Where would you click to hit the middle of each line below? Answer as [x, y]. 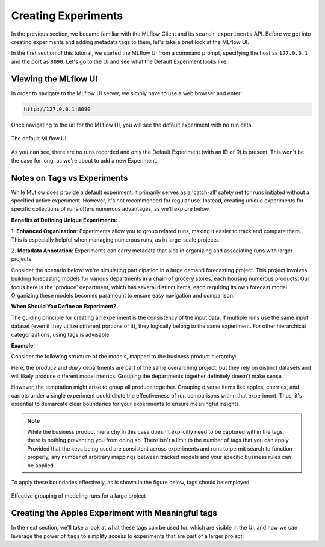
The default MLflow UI [39, 138]
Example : [23, 345]
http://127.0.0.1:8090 [57, 109]
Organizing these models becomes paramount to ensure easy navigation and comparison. [123, 295]
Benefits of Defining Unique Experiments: [64, 220]
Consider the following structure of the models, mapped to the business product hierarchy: [124, 357]
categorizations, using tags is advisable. [61, 334]
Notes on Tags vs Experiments [70, 178]
